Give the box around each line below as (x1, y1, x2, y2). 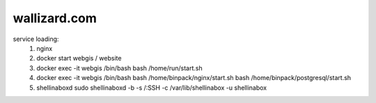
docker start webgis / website (36, 54, 122, 63)
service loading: (13, 35, 59, 43)
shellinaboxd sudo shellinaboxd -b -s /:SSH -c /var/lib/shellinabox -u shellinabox (36, 84, 267, 92)
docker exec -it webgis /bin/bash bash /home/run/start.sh (36, 63, 203, 72)
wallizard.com (13, 10, 97, 26)
